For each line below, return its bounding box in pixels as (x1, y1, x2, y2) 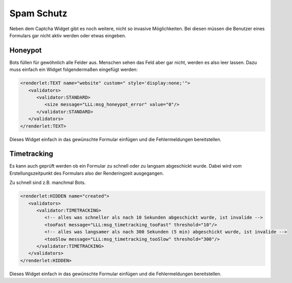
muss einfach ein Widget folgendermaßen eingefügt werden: (9, 66, 138, 73)
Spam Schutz (9, 8, 68, 19)
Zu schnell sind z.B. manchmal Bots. (9, 179, 86, 186)
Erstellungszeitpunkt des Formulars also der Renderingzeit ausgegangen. (9, 170, 164, 176)
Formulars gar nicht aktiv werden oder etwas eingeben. (9, 32, 126, 38)
